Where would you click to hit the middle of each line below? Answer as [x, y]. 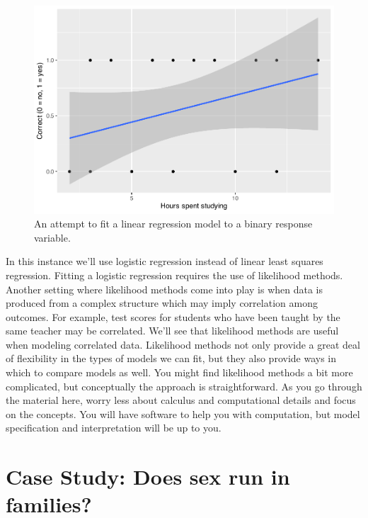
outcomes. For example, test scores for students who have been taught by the [173, 316]
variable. [52, 237]
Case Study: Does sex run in [148, 477]
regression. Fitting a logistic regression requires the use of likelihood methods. [174, 275]
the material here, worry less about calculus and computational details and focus [181, 400]
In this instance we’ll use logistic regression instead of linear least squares [165, 261]
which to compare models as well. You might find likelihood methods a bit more [179, 372]
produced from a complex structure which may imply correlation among [162, 303]
